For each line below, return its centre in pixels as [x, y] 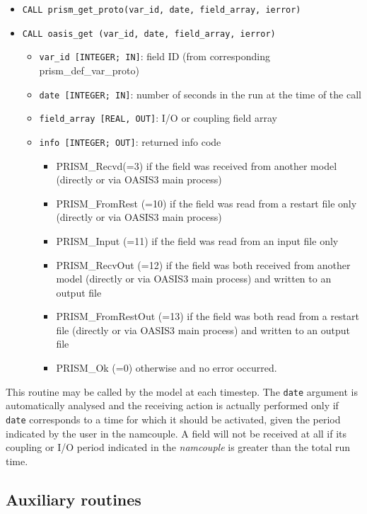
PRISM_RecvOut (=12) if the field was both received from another [203, 264]
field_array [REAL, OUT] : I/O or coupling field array [158, 118]
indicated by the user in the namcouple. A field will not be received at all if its [176, 433]
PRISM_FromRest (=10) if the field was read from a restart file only [206, 203]
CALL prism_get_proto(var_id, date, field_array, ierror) [162, 10]
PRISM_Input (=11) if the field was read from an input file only [197, 240]
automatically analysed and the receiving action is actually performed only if [172, 405]
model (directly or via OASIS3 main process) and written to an [194, 279]
